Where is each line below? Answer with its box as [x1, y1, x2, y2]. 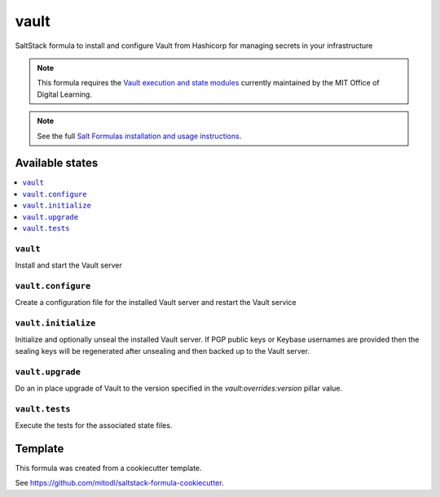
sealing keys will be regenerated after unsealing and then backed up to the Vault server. [15, 346, 310, 355]
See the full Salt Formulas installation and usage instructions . [37, 131, 242, 141]
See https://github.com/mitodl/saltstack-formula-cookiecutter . [15, 478, 224, 488]
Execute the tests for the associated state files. [15, 421, 173, 430]
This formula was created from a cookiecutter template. [15, 463, 203, 473]
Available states [15, 156, 99, 170]
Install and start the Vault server [15, 260, 122, 270]
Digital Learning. [37, 89, 93, 99]
